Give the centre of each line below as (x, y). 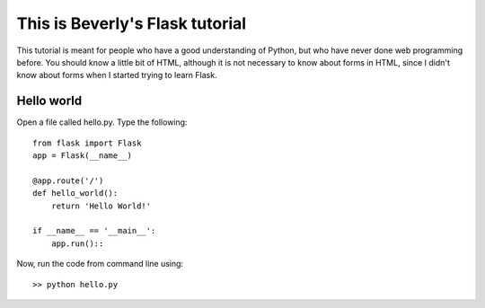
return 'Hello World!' (101, 206)
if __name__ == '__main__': (94, 231)
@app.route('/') (68, 180)
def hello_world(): (75, 194)
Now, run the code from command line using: (100, 264)
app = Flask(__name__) (83, 156)
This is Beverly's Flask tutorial (132, 23)
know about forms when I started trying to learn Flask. (117, 75)
